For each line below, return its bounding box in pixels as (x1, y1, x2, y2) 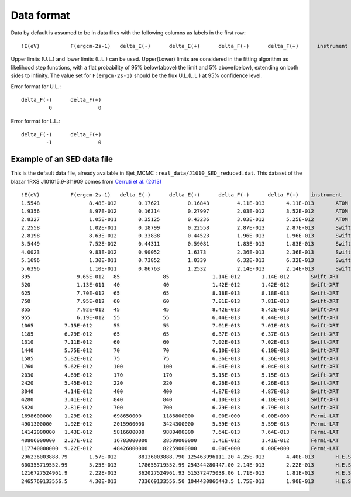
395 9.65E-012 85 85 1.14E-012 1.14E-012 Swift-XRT (21, 274, 339, 280)
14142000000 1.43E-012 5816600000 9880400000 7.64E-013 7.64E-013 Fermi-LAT (21, 429, 339, 436)
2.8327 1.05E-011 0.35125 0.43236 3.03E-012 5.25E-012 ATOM (21, 216, 348, 223)
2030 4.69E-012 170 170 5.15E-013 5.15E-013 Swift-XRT (21, 371, 339, 378)
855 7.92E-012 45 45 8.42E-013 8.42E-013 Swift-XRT (21, 306, 339, 313)
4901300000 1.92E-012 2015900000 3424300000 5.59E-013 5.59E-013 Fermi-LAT (21, 421, 339, 427)
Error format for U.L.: (11, 82, 61, 90)
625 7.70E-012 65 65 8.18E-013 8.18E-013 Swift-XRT (21, 289, 339, 296)
